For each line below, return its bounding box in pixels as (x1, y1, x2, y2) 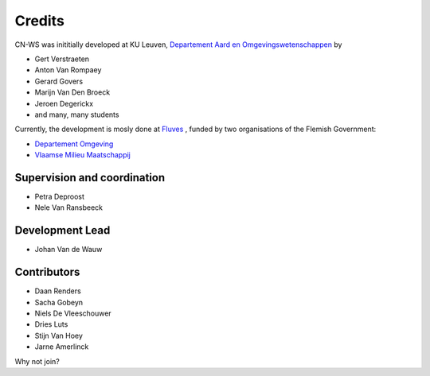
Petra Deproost (34, 192, 85, 201)
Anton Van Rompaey (34, 65, 102, 75)
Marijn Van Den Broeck (34, 87, 111, 97)
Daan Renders (34, 286, 81, 296)
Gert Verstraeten (34, 54, 90, 64)
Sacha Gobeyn (34, 297, 84, 307)
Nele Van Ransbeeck (34, 203, 104, 212)
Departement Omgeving (34, 139, 114, 149)
